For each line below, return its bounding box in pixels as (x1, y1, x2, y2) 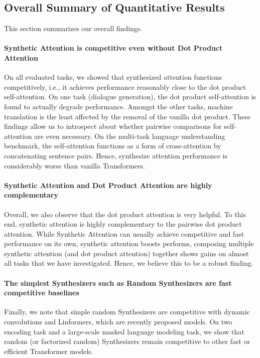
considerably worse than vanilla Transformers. (4, 160, 145, 170)
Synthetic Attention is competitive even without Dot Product (4, 43, 223, 53)
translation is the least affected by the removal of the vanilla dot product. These (4, 111, 251, 121)
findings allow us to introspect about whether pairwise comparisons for (4, 121, 222, 131)
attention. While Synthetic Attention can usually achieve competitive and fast (4, 228, 244, 239)
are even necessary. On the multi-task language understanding (34, 130, 225, 141)
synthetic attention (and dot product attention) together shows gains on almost (4, 248, 249, 258)
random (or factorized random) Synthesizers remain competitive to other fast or (4, 336, 250, 346)
